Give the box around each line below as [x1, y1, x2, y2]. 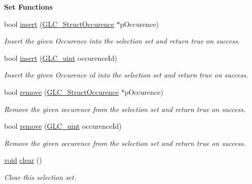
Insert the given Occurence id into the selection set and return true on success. [4, 69, 248, 80]
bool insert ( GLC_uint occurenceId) [4, 52, 117, 63]
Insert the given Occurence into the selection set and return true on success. [4, 35, 240, 46]
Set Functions [4, 2, 53, 12]
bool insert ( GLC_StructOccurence [4, 18, 115, 29]
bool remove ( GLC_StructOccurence [4, 86, 119, 97]
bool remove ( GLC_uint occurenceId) [4, 121, 122, 131]
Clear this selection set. [4, 171, 77, 182]
